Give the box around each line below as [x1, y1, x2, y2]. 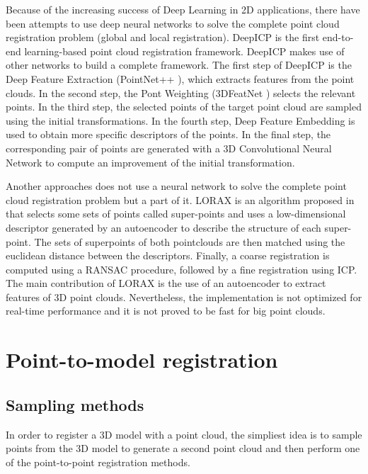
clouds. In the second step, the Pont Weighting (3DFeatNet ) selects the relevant [6, 85, 356, 100]
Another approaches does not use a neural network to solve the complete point [6, 179, 347, 193]
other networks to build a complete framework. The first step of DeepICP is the [6, 57, 352, 72]
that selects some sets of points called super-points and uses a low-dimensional [6, 206, 346, 221]
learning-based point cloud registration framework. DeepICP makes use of [24, 43, 345, 58]
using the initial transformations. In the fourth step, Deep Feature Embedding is [6, 113, 355, 128]
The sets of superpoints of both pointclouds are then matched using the [34, 234, 345, 249]
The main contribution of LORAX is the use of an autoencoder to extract [6, 276, 326, 290]
